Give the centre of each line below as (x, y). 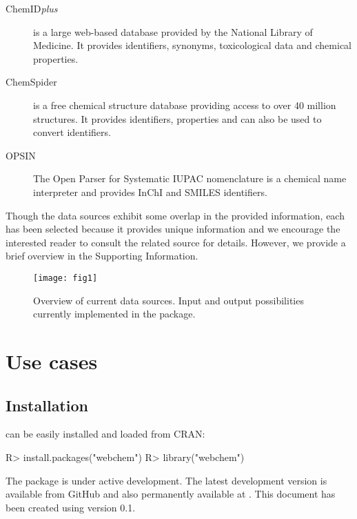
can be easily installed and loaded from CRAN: (105, 434)
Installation (47, 405)
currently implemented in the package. (114, 314)
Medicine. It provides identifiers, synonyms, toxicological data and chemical (192, 45)
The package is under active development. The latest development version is (166, 480)
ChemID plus (32, 8)
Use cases (52, 361)
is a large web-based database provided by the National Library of (173, 31)
